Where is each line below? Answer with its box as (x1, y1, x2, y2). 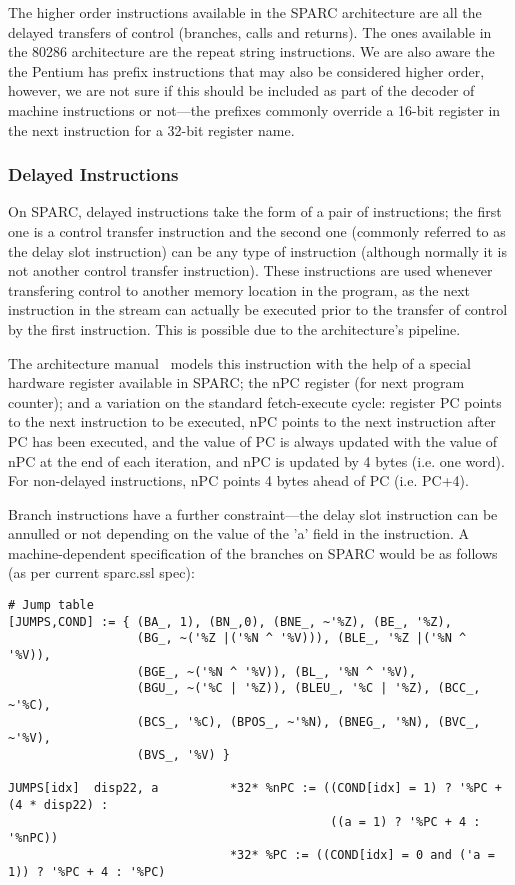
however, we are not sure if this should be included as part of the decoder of (8, 80, 475, 101)
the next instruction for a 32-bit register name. (8, 119, 295, 140)
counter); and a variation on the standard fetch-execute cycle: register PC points (8, 391, 502, 412)
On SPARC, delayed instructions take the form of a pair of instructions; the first (8, 201, 502, 222)
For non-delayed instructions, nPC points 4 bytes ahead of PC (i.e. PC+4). (8, 470, 469, 491)
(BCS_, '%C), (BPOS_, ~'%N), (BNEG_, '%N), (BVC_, (136, 714, 481, 729)
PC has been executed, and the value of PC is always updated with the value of (8, 430, 498, 451)
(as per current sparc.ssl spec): (8, 562, 195, 583)
